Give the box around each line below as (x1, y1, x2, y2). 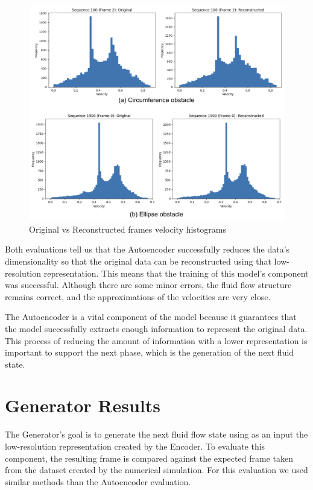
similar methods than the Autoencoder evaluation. (5, 475, 191, 488)
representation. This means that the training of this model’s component (43, 266, 309, 279)
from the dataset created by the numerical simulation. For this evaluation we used (5, 463, 308, 476)
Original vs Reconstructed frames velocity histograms (29, 222, 226, 235)
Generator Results (5, 393, 160, 418)
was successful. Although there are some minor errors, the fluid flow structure (5, 278, 292, 291)
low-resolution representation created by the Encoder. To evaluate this (5, 440, 265, 452)
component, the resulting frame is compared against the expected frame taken (5, 451, 293, 464)
